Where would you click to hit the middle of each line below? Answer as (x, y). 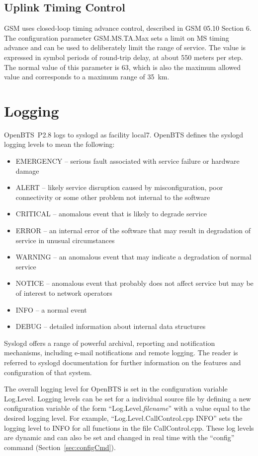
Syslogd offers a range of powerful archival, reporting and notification (110, 343)
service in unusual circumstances (65, 240)
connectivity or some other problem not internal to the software (113, 197)
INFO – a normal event (51, 309)
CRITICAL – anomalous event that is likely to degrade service (111, 214)
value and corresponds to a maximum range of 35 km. (87, 77)
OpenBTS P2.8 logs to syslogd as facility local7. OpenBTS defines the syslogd (124, 134)
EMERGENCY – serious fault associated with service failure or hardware (128, 161)
